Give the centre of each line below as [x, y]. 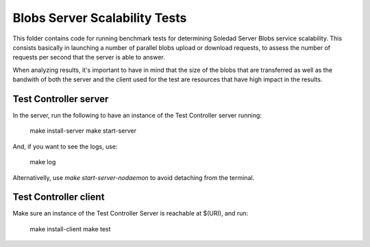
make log [43, 162]
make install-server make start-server [83, 131]
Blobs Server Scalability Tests [100, 18]
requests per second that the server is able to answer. [89, 57]
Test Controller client [59, 197]
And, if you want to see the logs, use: [65, 146]
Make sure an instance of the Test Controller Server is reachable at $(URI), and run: [131, 213]
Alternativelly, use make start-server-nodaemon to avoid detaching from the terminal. [134, 177]
